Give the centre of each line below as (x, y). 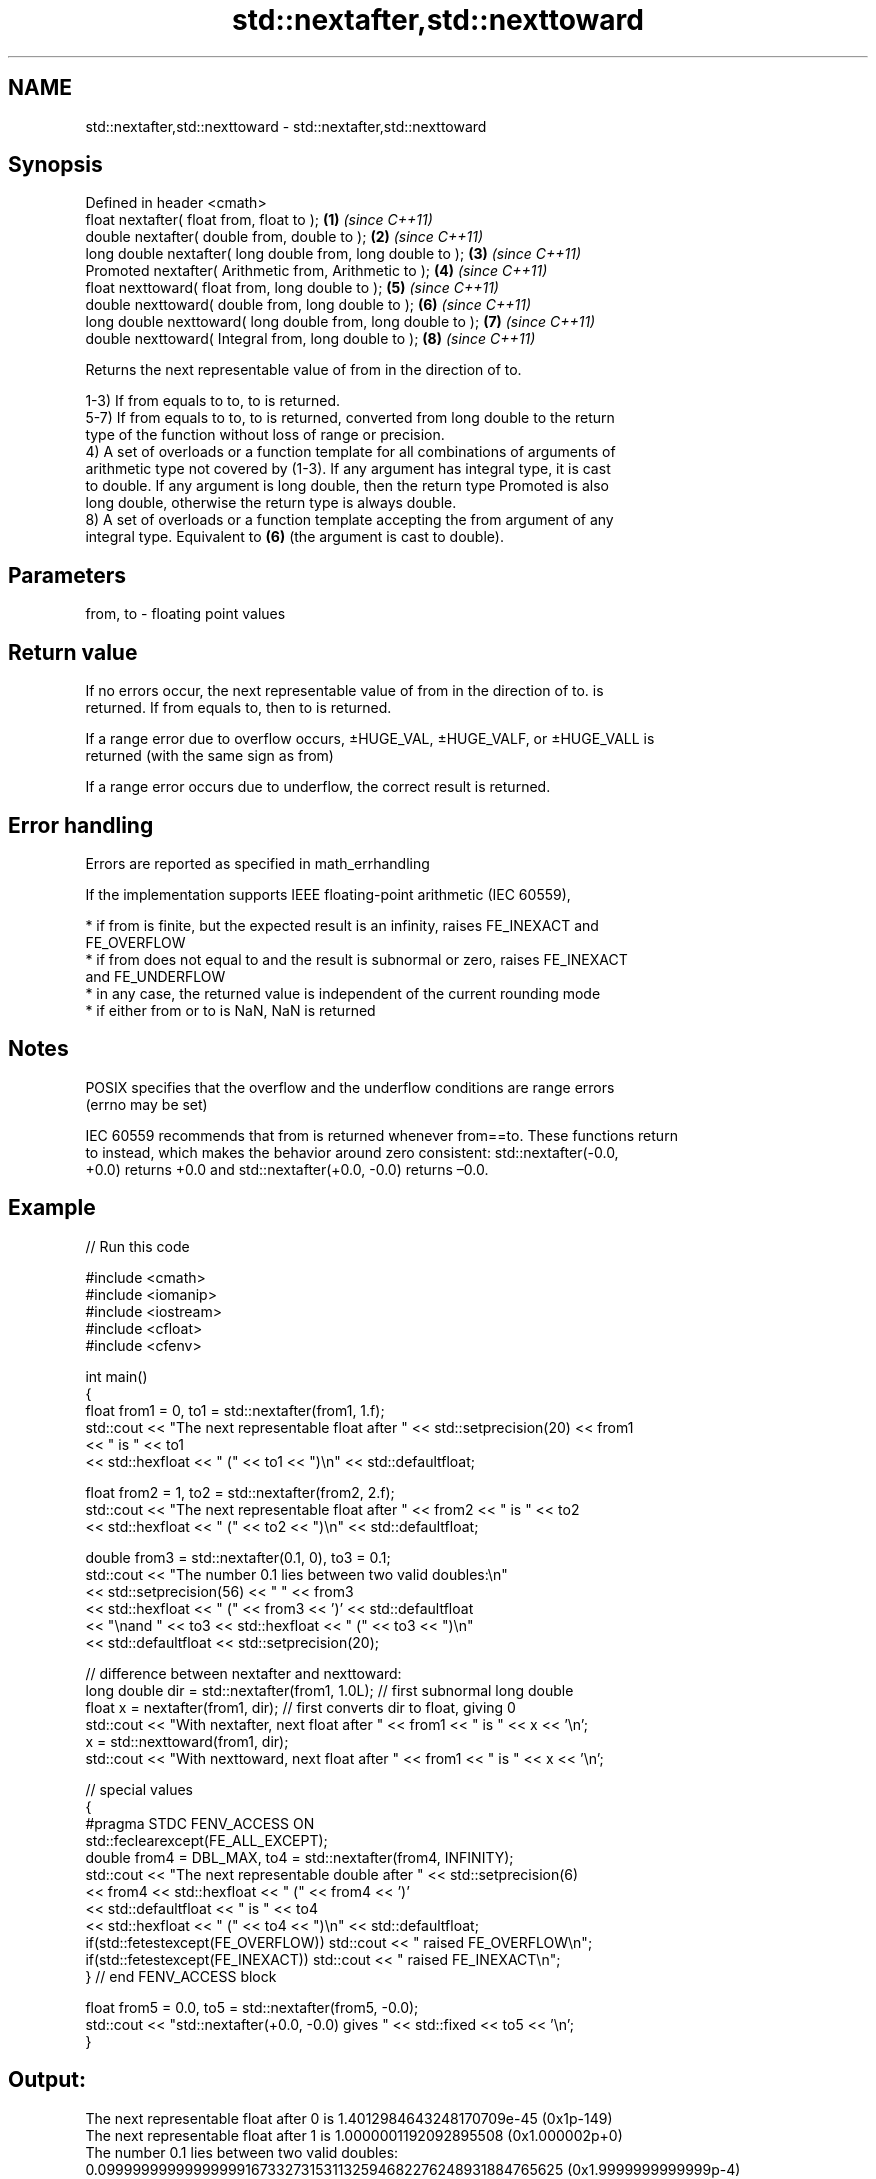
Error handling (81, 825)
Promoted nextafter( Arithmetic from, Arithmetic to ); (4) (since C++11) (316, 271)
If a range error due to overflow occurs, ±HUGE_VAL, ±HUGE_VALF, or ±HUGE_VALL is (370, 739)
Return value (73, 652)
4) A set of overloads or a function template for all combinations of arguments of (350, 452)
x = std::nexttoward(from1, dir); (187, 1741)
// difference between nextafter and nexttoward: (243, 1673)
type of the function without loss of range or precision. (265, 435)
